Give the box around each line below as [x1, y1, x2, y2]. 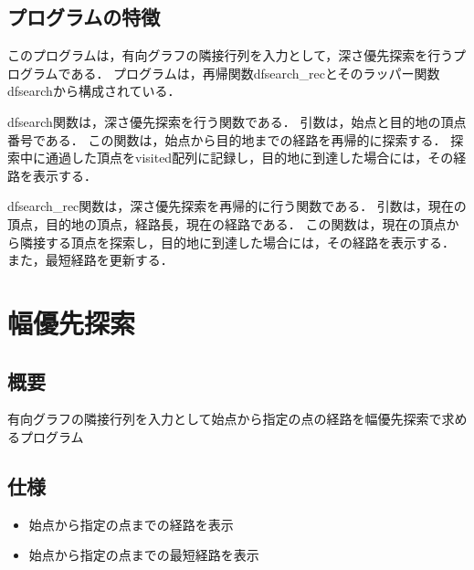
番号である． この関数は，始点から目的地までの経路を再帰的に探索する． [7, 130, 447, 149]
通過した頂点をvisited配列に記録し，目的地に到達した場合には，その [45, 148, 454, 167]
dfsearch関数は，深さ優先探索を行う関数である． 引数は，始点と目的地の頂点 [7, 111, 467, 131]
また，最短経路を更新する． [7, 250, 174, 269]
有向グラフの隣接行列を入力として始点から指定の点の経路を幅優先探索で [7, 409, 442, 428]
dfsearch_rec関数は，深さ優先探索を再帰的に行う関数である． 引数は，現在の [7, 196, 467, 216]
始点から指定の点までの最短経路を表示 [28, 545, 259, 565]
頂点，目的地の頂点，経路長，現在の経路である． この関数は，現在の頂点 [7, 214, 447, 233]
